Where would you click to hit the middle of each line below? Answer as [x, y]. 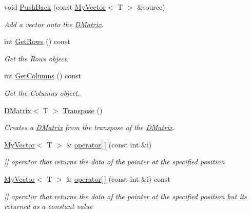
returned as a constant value [49, 206]
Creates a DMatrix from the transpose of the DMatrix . [90, 127]
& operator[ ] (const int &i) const [118, 178]
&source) [151, 7]
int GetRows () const [37, 41]
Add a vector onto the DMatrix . [54, 24]
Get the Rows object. [36, 58]
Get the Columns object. [42, 92]
